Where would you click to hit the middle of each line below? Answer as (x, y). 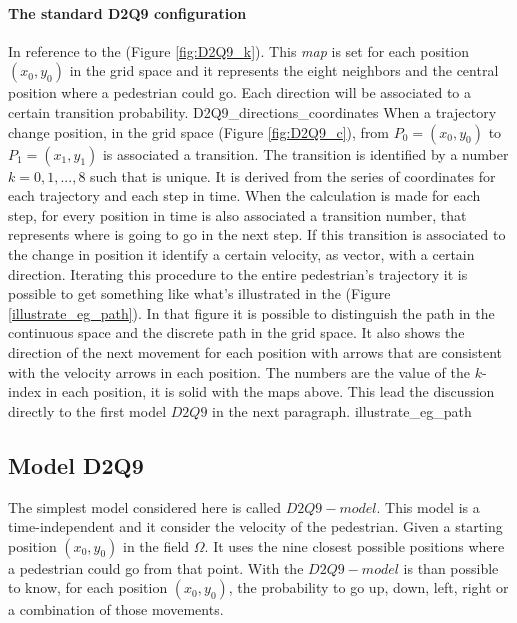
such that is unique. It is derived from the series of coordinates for (293, 175)
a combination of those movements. (116, 609)
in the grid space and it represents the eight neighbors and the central (284, 70)
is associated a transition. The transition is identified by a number (305, 153)
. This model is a (428, 506)
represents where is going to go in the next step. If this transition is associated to (257, 234)
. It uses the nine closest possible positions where (354, 545)
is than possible (451, 567)
